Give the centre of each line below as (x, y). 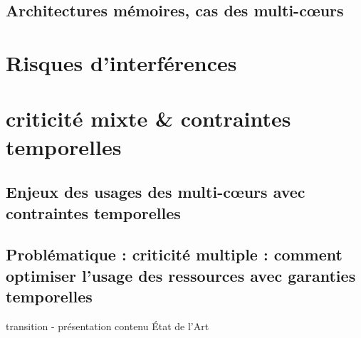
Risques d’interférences (121, 62)
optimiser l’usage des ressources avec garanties (181, 275)
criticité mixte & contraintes (148, 118)
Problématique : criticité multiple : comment (174, 254)
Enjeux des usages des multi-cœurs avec (156, 192)
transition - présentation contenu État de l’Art (108, 326)
